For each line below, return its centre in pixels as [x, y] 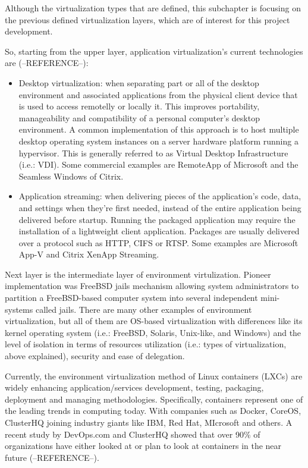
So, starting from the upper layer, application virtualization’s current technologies [154, 51]
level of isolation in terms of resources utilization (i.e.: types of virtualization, [146, 344]
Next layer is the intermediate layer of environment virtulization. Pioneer [138, 274]
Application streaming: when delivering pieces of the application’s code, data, [160, 196]
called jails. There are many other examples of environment [144, 309]
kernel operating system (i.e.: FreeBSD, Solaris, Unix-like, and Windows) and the [153, 332]
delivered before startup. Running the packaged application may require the [157, 219]
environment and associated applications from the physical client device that [158, 94]
